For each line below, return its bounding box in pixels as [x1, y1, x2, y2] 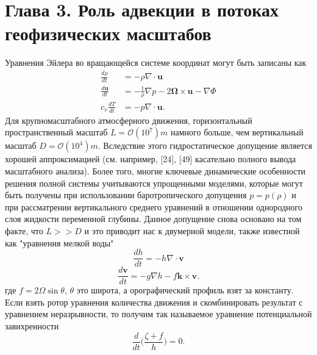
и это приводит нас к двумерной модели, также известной [84, 224, 300, 237]
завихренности [5, 320, 59, 332]
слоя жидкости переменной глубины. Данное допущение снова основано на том [5, 212, 302, 225]
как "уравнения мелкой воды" [5, 236, 114, 249]
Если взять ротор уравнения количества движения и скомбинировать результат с [5, 295, 303, 308]
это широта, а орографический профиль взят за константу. [76, 284, 294, 296]
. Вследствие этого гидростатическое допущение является [98, 139, 312, 152]
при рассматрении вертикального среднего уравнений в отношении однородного [5, 200, 303, 213]
